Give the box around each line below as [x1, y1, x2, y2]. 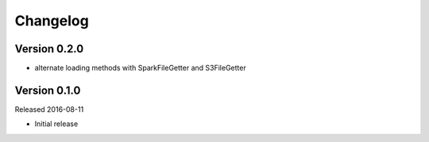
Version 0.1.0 [14, 83, 81, 97]
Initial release [34, 119, 79, 129]
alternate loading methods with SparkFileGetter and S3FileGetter [34, 63, 246, 73]
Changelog [14, 12, 89, 29]
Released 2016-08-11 [14, 104, 84, 114]
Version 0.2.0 [14, 42, 84, 56]
